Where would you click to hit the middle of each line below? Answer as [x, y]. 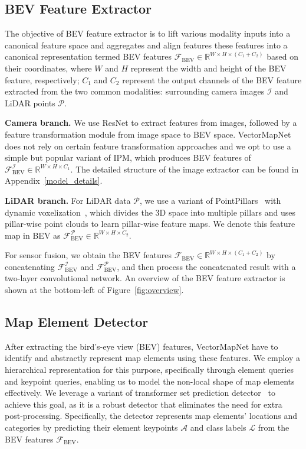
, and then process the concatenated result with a [206, 266]
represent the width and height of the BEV [208, 68]
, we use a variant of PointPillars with [210, 200]
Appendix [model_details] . [54, 180]
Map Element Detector [77, 322]
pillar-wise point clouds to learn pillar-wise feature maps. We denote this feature [150, 224]
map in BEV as [33, 235]
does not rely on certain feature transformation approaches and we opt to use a [148, 146]
